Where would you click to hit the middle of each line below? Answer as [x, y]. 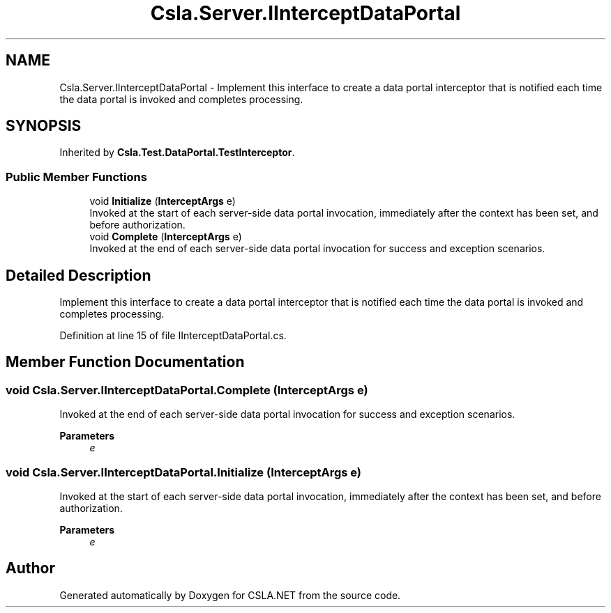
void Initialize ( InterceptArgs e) [163, 201]
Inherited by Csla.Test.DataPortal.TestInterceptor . [177, 153]
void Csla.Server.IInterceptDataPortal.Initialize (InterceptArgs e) [183, 472]
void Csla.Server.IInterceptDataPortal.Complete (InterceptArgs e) [187, 390]
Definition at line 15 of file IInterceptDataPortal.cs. [173, 336]
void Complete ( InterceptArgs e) [166, 237]
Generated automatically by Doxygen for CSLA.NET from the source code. [230, 595]
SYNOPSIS [44, 126]
